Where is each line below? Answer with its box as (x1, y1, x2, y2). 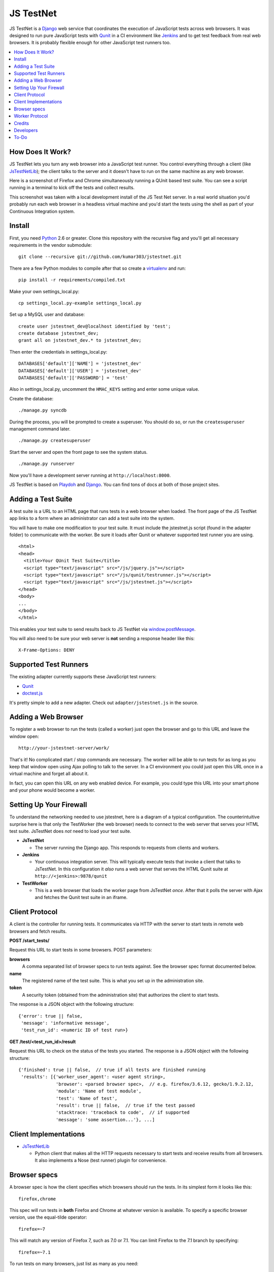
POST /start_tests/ (9, 938, 50, 944)
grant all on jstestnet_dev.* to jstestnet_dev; (18, 337, 142, 343)
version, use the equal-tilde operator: (9, 1214, 87, 1221)
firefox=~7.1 (18, 1249, 51, 1255)
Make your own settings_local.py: (9, 288, 80, 295)
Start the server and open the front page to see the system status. (9, 449, 148, 455)
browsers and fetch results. (9, 928, 67, 934)
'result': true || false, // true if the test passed (56, 1102, 195, 1108)
